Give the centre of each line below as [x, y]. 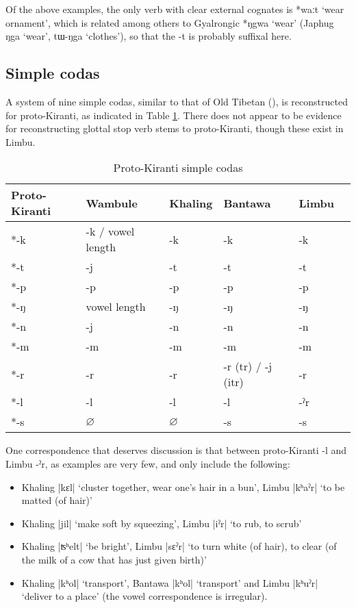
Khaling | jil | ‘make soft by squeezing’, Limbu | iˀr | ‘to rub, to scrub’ [162, 523]
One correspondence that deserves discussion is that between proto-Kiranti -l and [176, 450]
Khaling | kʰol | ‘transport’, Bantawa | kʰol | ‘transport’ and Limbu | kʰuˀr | [170, 582]
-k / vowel [110, 231]
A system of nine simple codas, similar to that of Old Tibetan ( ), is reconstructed [177, 101]
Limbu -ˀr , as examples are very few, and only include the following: [148, 463]
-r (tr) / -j [248, 366]
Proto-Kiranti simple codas [178, 168]
